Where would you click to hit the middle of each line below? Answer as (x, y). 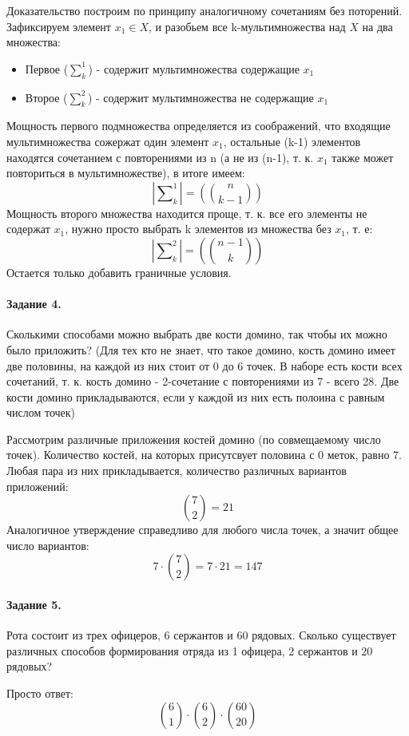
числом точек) (41, 412)
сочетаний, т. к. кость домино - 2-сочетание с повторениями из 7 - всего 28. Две (203, 381)
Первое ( (47, 68)
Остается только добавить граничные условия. (119, 272)
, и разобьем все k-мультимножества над (247, 26)
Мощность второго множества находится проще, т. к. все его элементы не (187, 213)
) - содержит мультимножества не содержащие (201, 97)
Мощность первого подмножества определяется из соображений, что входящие (199, 126)
